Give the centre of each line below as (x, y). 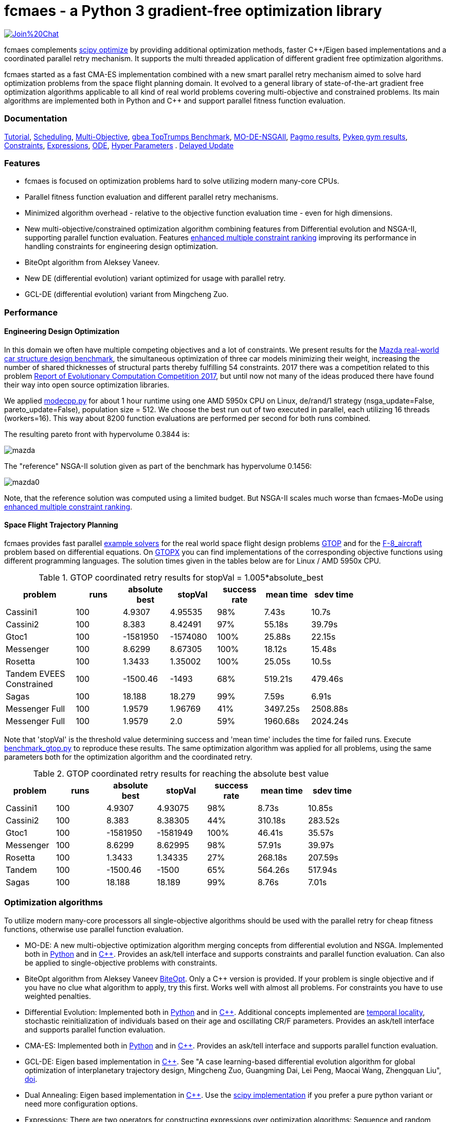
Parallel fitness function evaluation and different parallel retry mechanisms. (151, 197)
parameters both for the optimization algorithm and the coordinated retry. (128, 757)
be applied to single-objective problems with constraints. (121, 962)
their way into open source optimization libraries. (87, 384)
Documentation (36, 119)
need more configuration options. (81, 1103)
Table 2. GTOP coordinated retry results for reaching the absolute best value (181, 774)
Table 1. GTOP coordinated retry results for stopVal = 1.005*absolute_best (181, 578)
